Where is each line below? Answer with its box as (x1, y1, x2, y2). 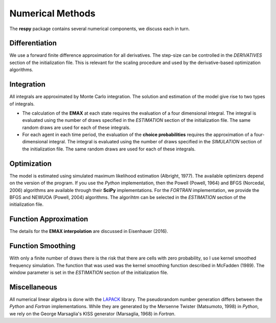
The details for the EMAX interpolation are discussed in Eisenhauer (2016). (9, 228, 168, 234)
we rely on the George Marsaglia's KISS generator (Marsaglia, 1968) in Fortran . (9, 310, 176, 317)
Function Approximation (9, 215, 88, 224)
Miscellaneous (9, 283, 57, 291)
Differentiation (9, 39, 57, 48)
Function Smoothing (9, 242, 76, 250)
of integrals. (9, 100, 35, 107)
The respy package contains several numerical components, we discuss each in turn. (9, 26, 190, 32)
